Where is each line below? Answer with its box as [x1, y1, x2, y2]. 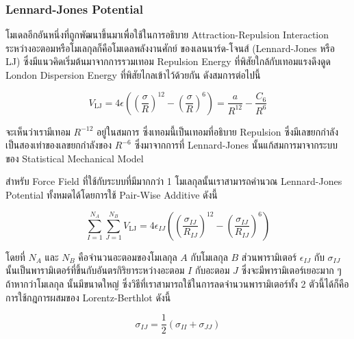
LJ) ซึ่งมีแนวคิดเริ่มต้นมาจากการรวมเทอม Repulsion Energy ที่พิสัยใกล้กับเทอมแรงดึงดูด [5, 54, 331, 68]
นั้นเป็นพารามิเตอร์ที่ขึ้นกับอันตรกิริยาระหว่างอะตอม [5, 263, 185, 277]
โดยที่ [5, 249, 25, 264]
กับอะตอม [194, 263, 230, 277]
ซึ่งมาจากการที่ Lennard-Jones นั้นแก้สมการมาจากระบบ [134, 138, 338, 152]
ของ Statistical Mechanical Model [5, 151, 144, 165]
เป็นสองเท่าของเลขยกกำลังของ [5, 138, 112, 152]
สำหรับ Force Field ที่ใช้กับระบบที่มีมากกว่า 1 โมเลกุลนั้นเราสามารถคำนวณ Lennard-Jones [5, 174, 342, 188]
